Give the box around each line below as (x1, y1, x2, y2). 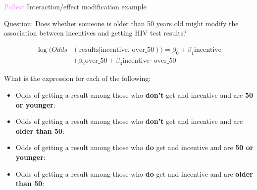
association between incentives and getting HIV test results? (4, 28, 187, 38)
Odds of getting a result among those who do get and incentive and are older (15, 168, 253, 179)
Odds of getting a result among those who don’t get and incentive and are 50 (15, 90, 254, 100)
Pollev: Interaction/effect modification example (4, 1, 147, 11)
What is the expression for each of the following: (4, 73, 151, 83)
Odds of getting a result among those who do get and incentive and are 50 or (15, 142, 254, 152)
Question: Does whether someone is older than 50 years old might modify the (4, 18, 239, 28)
